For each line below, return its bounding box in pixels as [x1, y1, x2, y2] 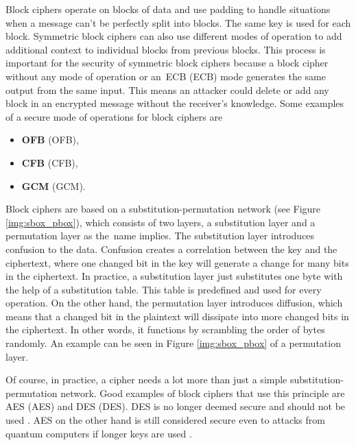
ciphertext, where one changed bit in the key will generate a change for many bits [5, 255, 349, 269]
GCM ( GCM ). [21, 178, 86, 193]
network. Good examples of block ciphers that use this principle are [60, 385, 345, 400]
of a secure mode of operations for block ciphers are [5, 109, 223, 123]
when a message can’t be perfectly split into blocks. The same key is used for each [5, 15, 351, 29]
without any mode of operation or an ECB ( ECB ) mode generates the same [5, 69, 326, 83]
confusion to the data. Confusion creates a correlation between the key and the [5, 241, 337, 256]
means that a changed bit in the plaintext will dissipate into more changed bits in [5, 309, 349, 323]
